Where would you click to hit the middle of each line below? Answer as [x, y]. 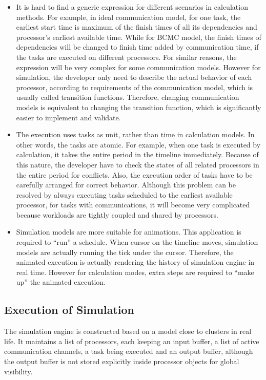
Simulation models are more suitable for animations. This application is [129, 232]
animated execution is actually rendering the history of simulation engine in [135, 262]
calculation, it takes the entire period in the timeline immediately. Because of [137, 154]
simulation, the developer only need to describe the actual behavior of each [134, 77]
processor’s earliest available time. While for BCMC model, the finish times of [139, 37]
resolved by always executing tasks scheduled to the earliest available [124, 194]
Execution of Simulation [69, 310]
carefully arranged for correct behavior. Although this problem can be [126, 185]
